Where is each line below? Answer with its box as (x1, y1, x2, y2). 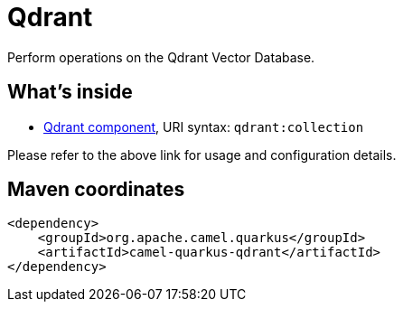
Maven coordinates (7, 178, 185, 201)
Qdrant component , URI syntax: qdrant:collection (43, 118, 364, 135)
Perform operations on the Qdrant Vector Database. (7, 49, 315, 65)
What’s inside (7, 80, 133, 104)
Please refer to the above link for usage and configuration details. (7, 146, 397, 163)
